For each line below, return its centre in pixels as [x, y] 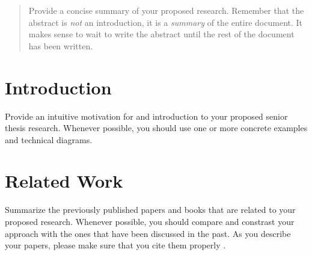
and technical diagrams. [49, 139]
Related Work [64, 181]
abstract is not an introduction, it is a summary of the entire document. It [166, 22]
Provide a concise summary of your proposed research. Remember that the [166, 10]
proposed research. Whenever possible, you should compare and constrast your [150, 221]
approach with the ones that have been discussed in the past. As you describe [148, 233]
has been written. [61, 45]
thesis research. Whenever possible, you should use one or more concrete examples [156, 128]
